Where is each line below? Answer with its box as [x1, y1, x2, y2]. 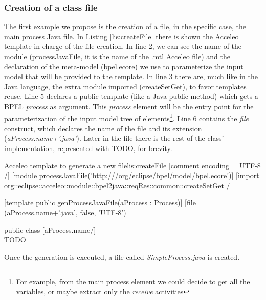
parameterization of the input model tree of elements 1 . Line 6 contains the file [4, 111, 249, 123]
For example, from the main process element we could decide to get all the [16, 276, 250, 287]
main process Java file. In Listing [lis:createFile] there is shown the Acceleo [4, 31, 239, 41]
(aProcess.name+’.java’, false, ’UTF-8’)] [4, 207, 128, 217]
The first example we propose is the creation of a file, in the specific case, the [4, 21, 246, 32]
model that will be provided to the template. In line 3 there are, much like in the [4, 71, 258, 82]
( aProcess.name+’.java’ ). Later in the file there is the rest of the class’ [4, 133, 224, 143]
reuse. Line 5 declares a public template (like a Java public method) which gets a [4, 91, 258, 102]
